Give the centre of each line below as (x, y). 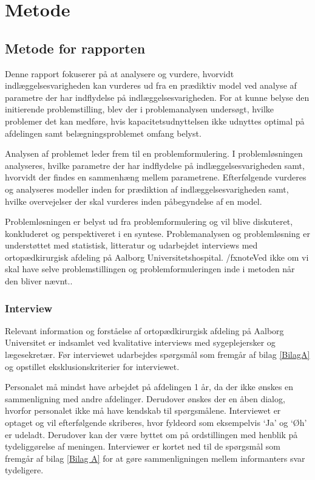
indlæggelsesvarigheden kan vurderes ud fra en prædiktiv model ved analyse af (151, 85)
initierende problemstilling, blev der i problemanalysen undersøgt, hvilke (140, 109)
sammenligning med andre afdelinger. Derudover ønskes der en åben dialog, (145, 398)
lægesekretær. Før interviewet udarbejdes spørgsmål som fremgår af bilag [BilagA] (157, 355)
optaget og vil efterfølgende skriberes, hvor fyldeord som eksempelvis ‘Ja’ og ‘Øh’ (156, 423)
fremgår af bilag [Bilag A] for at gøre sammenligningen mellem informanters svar (155, 458)
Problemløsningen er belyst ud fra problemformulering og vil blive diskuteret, (149, 221)
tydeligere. (24, 470)
